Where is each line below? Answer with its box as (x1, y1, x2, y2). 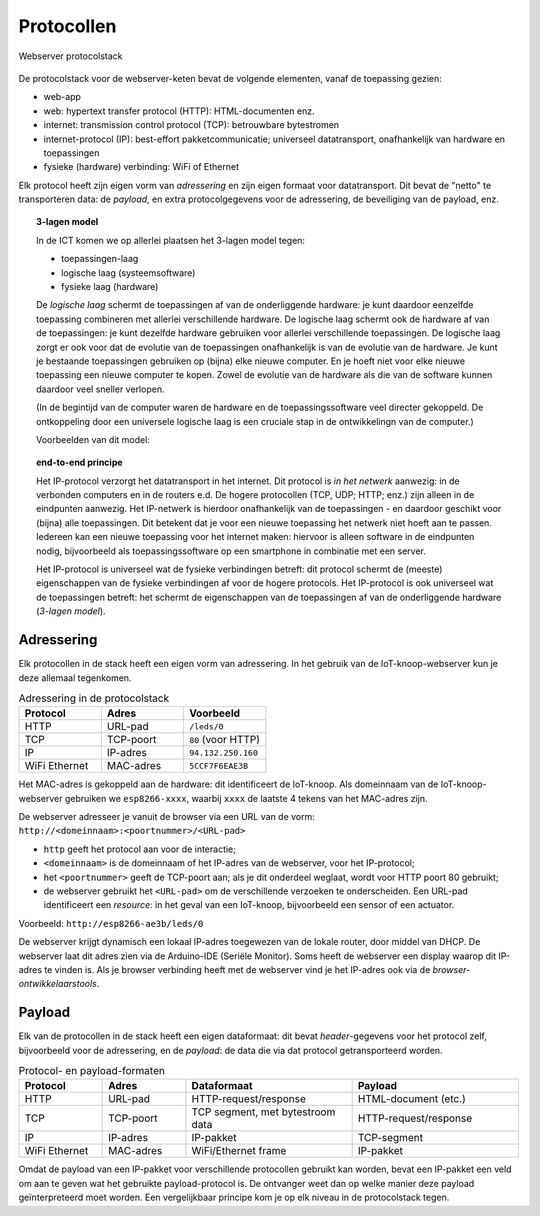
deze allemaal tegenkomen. (18, 671, 132, 684)
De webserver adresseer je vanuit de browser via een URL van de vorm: (18, 811, 315, 823)
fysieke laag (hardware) (61, 281, 159, 293)
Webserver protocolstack (18, 50, 124, 62)
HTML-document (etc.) (357, 1092, 467, 1106)
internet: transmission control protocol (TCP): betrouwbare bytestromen (43, 119, 340, 131)
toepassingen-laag (61, 253, 139, 265)
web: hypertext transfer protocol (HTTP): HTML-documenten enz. (43, 105, 315, 117)
